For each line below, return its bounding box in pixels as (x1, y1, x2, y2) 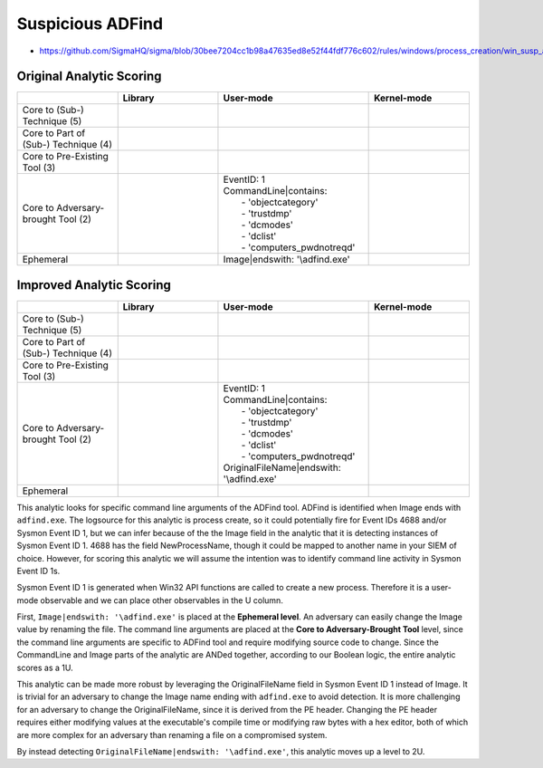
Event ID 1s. (16, 565, 61, 576)
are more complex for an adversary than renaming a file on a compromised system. (16, 729, 328, 740)
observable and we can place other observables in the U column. (40, 594, 284, 606)
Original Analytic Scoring (16, 69, 162, 84)
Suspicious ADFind (16, 14, 163, 34)
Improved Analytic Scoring (16, 277, 171, 293)
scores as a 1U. (16, 662, 73, 673)
